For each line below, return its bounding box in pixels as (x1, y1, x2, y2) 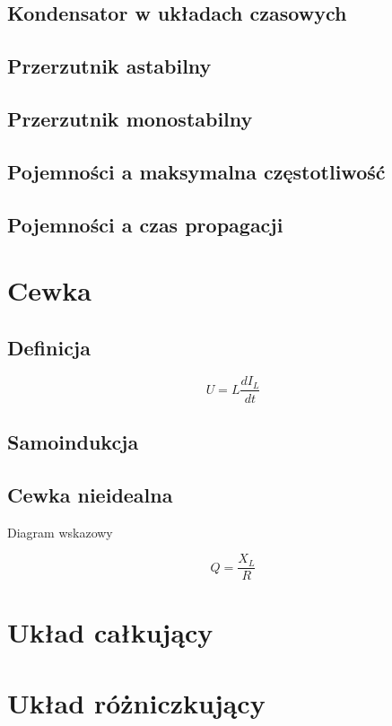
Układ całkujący (7, 614, 213, 651)
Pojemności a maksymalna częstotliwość (7, 157, 386, 185)
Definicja (7, 333, 91, 361)
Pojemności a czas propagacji (7, 210, 283, 238)
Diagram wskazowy (7, 522, 113, 541)
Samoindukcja (7, 427, 139, 455)
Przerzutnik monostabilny (7, 104, 253, 132)
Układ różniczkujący (7, 684, 266, 721)
